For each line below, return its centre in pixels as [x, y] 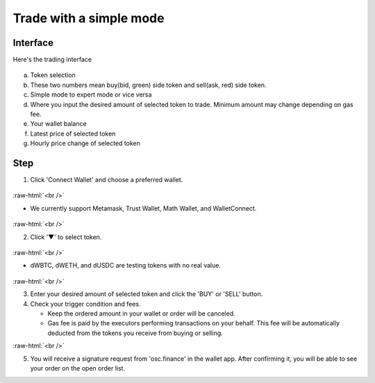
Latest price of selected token [73, 133]
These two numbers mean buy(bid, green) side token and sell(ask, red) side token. [148, 85]
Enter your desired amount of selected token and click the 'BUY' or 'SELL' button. [147, 294]
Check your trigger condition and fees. [86, 304]
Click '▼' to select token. [66, 237]
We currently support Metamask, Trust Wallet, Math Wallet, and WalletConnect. [143, 208]
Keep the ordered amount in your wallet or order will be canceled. [141, 313]
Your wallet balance [58, 124]
